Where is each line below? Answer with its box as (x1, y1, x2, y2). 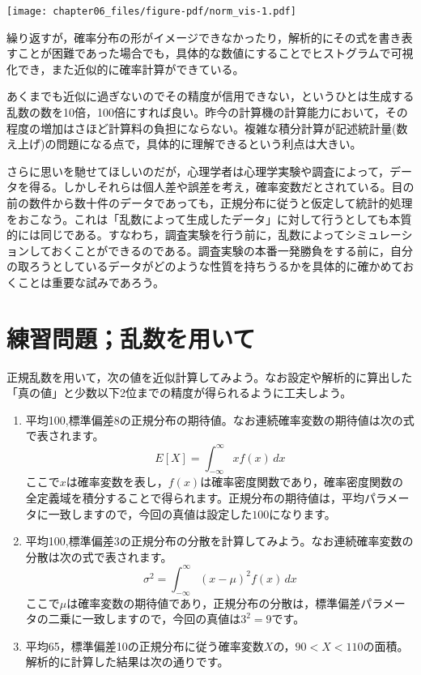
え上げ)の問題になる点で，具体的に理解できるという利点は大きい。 (6, 135, 362, 152)
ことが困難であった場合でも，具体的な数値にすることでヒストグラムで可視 (17, 45, 414, 62)
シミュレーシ (345, 226, 413, 243)
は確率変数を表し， (66, 473, 168, 490)
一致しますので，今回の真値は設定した (48, 505, 253, 522)
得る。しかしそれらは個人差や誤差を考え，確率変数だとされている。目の (28, 178, 415, 195)
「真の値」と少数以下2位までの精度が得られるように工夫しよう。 (6, 384, 352, 401)
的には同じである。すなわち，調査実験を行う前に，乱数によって (6, 226, 346, 243)
